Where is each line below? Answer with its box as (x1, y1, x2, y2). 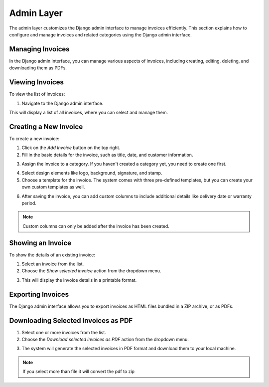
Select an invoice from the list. (21, 261, 84, 267)
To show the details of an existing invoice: (9, 252, 96, 258)
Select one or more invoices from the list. (21, 329, 107, 335)
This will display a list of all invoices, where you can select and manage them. (9, 109, 168, 115)
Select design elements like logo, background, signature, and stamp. (21, 170, 162, 176)
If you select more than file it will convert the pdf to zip (22, 369, 134, 375)
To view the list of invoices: (9, 91, 65, 97)
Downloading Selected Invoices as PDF (9, 316, 133, 325)
